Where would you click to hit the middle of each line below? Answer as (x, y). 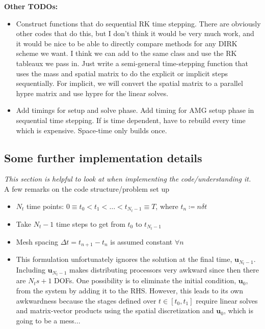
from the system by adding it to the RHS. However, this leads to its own (129, 290)
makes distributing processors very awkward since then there (164, 270)
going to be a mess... (48, 320)
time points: (45, 206)
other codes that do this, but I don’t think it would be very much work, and (135, 33)
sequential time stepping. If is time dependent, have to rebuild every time (131, 120)
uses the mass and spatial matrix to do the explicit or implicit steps (122, 73)
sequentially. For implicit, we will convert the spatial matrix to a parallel (129, 83)
